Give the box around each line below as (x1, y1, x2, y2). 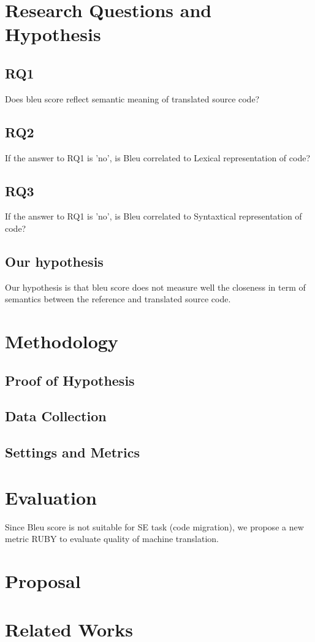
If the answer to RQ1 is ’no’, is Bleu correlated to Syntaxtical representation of (5, 210, 302, 223)
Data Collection (5, 407, 107, 426)
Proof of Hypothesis (5, 370, 135, 389)
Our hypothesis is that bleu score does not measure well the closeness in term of (5, 280, 306, 293)
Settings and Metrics (5, 443, 140, 462)
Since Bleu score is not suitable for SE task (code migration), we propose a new (5, 520, 304, 533)
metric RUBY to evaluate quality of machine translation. (5, 532, 219, 545)
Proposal (5, 568, 81, 594)
